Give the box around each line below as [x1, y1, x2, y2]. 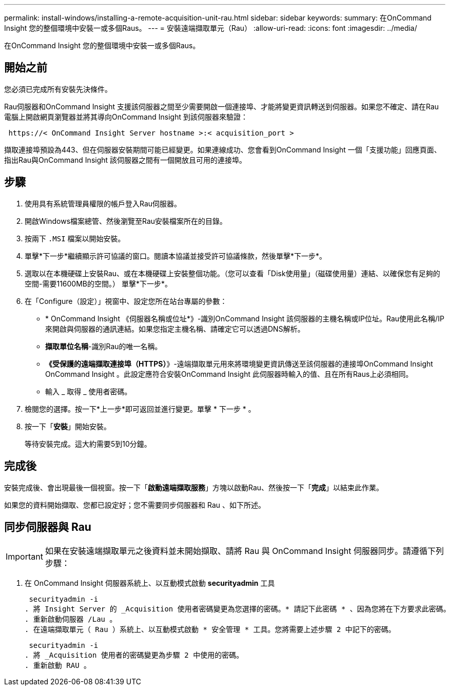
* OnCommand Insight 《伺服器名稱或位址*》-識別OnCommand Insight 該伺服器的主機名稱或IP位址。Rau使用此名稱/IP [45, 314, 444, 323]
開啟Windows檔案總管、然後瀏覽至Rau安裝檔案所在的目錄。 [25, 216, 227, 225]
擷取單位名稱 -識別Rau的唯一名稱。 [45, 341, 162, 351]
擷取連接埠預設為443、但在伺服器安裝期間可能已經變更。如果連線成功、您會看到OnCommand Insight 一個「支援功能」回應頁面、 [4, 145, 441, 154]
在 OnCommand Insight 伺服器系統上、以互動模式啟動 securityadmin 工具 [25, 579, 275, 588]
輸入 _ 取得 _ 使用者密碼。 [45, 387, 132, 396]
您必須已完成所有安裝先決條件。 [4, 84, 112, 93]
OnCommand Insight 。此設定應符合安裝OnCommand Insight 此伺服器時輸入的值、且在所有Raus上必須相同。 [45, 369, 413, 378]
